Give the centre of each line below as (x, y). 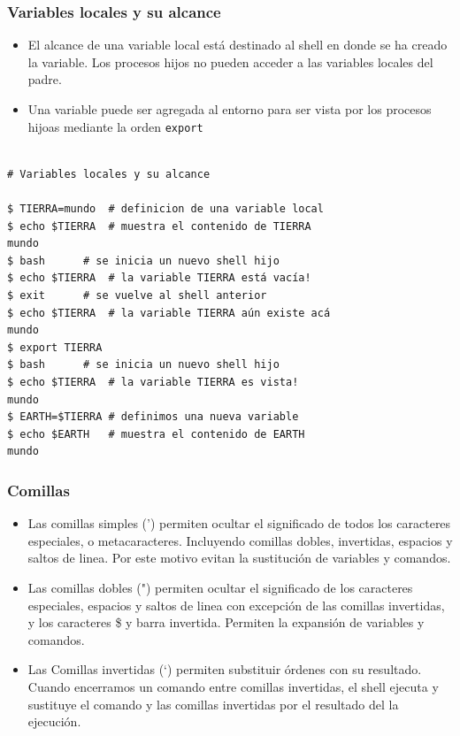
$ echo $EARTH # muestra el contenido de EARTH (156, 434)
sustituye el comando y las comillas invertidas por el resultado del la (213, 704)
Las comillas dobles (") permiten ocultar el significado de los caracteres (220, 587)
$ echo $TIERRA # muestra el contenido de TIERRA (159, 226)
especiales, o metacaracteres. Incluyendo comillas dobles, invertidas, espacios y (240, 540)
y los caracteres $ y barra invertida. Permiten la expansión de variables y (226, 622)
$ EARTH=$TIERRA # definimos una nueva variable (153, 417)
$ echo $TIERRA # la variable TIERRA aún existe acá (169, 313)
